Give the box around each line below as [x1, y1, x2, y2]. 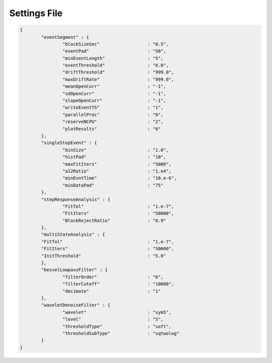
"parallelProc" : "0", [62, 111, 164, 117]
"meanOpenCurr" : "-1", [62, 84, 166, 89]
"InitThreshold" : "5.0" [41, 253, 166, 259]
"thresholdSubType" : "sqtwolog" [62, 330, 180, 336]
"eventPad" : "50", [62, 48, 166, 54]
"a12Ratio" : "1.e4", [62, 168, 172, 174]
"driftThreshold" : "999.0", [62, 70, 174, 75]
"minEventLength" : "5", [62, 55, 164, 61]
